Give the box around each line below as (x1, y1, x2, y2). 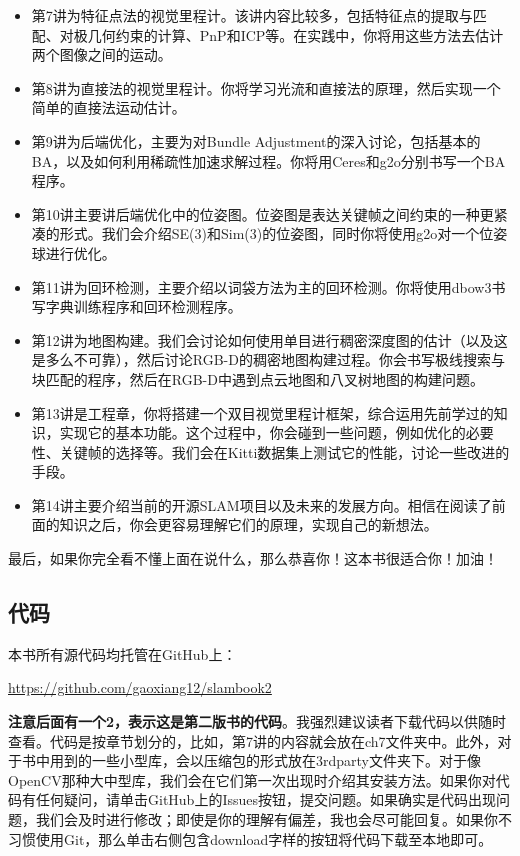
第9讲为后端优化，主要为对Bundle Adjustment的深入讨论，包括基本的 (31, 130, 481, 151)
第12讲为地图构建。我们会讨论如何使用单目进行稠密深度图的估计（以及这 (31, 329, 508, 350)
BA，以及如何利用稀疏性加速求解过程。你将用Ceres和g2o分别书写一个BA (31, 150, 506, 171)
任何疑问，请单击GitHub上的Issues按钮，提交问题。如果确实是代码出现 (35, 789, 496, 810)
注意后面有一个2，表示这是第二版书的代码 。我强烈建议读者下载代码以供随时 (8, 711, 507, 732)
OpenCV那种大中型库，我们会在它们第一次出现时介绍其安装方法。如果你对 (8, 769, 496, 790)
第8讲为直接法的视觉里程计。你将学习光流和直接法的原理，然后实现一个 (31, 77, 501, 98)
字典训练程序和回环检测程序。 (45, 296, 242, 317)
